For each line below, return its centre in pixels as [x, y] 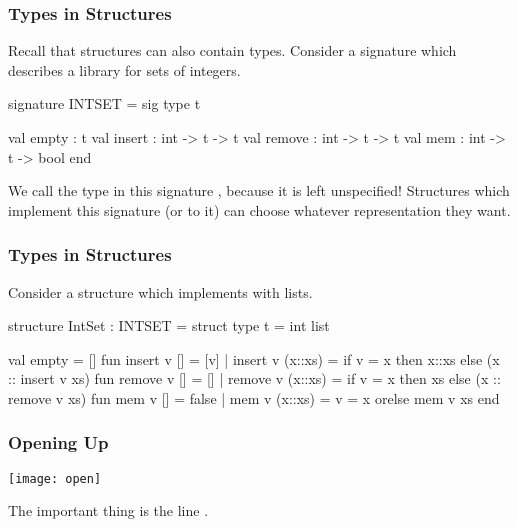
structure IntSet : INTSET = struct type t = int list [169, 325]
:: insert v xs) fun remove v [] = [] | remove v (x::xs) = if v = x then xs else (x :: [254, 378]
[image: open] [55, 478]
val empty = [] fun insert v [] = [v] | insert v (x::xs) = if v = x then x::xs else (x [254, 358]
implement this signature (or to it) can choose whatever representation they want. [259, 209]
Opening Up [58, 442]
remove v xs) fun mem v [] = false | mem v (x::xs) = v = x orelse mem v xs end [254, 397]
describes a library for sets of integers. [124, 69]
